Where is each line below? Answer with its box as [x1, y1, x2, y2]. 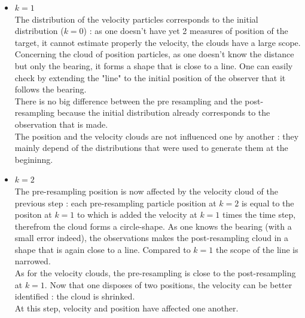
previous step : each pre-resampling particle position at [14, 196, 216, 209]
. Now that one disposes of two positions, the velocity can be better [44, 278, 292, 291]
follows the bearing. [14, 83, 87, 95]
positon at [14, 208, 52, 221]
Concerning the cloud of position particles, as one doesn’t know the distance [14, 48, 294, 60]
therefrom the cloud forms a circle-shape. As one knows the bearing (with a [14, 220, 292, 232]
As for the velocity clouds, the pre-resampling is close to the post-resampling [14, 267, 296, 279]
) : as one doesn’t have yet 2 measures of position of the [83, 24, 288, 37]
